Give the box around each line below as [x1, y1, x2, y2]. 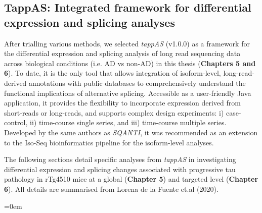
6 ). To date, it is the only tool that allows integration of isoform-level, [4, 68, 221, 78]
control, [4, 117, 28, 128]
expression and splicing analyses [4, 14, 175, 30]
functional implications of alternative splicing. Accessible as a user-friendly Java [4, 87, 251, 98]
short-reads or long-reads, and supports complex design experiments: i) [4, 107, 224, 118]
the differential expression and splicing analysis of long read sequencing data [4, 48, 241, 59]
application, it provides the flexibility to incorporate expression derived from [4, 97, 241, 108]
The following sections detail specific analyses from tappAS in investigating [4, 154, 236, 165]
